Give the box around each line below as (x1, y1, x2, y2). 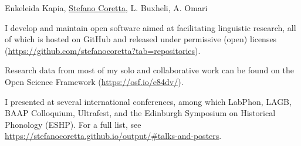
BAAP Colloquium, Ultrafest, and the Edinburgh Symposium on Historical (5, 107, 276, 119)
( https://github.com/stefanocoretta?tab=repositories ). (5, 44, 201, 56)
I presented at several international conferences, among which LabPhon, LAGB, (5, 95, 292, 107)
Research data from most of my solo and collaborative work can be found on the (5, 64, 294, 76)
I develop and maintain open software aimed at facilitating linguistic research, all (5, 21, 296, 33)
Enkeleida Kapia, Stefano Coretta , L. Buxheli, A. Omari (5, 2, 208, 13)
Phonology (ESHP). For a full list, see (5, 118, 141, 130)
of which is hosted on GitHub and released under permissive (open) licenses (5, 33, 277, 45)
